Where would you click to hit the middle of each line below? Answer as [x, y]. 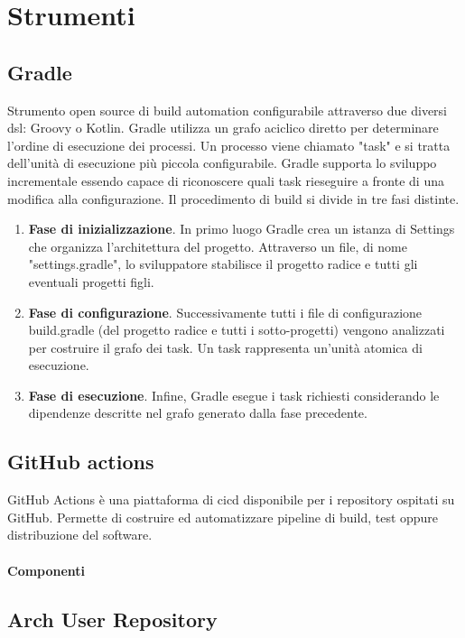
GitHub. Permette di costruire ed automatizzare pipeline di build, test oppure [223, 517]
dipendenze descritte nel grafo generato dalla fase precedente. [198, 413]
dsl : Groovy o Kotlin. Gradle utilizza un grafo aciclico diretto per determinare [223, 128]
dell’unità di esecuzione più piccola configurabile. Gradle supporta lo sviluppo [222, 163]
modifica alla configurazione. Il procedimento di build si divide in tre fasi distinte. [233, 198]
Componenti [46, 570]
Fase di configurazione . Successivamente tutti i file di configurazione [225, 312]
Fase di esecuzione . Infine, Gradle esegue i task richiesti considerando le [234, 395]
